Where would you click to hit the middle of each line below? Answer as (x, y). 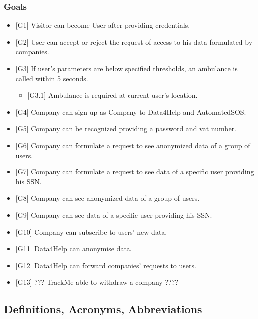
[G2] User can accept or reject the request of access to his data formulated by (134, 42)
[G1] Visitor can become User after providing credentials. (103, 25)
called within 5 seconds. (52, 78)
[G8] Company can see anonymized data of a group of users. (108, 198)
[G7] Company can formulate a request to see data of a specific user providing (135, 172)
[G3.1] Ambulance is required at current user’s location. (113, 95)
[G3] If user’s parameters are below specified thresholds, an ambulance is (127, 68)
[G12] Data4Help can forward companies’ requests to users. (106, 265)
